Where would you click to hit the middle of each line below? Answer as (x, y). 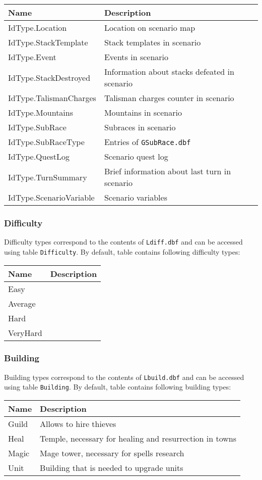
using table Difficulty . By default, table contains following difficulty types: (122, 251)
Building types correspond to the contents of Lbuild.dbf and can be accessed (124, 377)
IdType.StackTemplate (48, 42)
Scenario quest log (136, 156)
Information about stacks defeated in (169, 71)
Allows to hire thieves (78, 424)
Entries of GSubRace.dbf (147, 142)
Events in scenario (136, 57)
